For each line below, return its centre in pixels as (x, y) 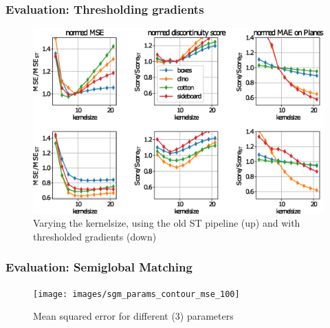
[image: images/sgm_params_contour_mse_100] (136, 294)
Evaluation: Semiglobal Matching (99, 267)
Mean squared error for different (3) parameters (133, 316)
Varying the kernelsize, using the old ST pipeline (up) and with (167, 223)
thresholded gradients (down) (95, 236)
